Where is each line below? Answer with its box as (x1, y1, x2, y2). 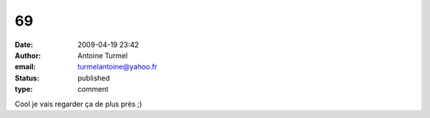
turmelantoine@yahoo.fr (77, 62, 158, 72)
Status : (14, 73, 40, 83)
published (77, 73, 111, 83)
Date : (14, 40, 33, 49)
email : (14, 62, 36, 72)
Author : (14, 50, 41, 60)
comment (77, 85, 109, 94)
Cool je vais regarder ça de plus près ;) (14, 99, 143, 108)
